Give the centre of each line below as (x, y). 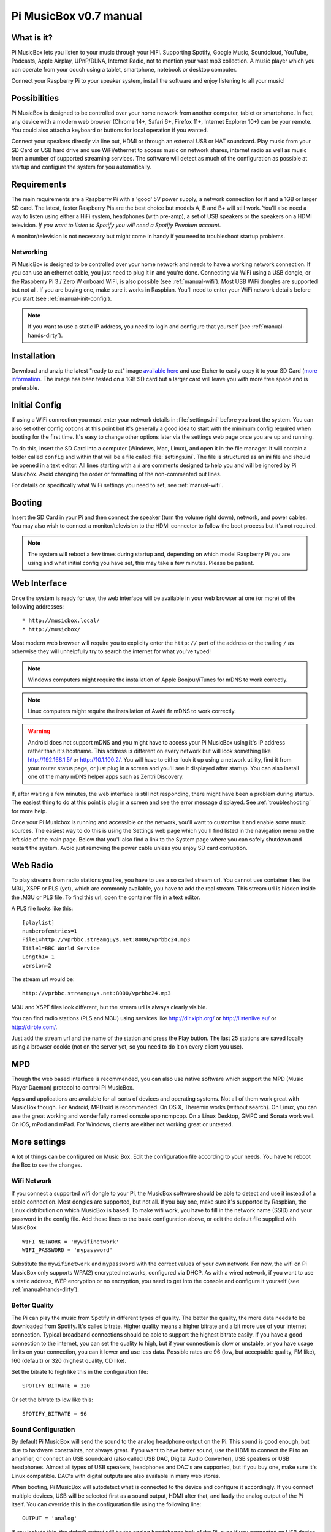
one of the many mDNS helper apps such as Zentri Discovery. (106, 777)
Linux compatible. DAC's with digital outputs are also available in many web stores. (116, 1476)
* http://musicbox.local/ (61, 621)
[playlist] (39, 923)
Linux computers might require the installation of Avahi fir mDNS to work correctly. (132, 711)
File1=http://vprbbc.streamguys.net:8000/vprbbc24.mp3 (106, 940)
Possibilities (35, 98)
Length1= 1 (39, 957)
